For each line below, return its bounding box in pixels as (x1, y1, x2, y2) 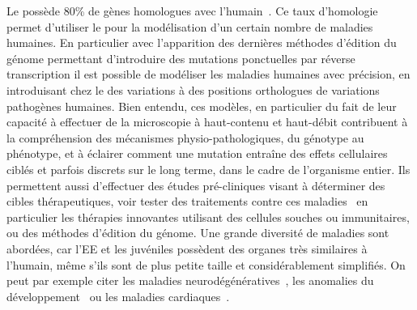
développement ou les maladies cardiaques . (6, 287, 230, 304)
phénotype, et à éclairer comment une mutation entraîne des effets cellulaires (6, 145, 388, 162)
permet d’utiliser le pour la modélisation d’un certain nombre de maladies (6, 18, 373, 35)
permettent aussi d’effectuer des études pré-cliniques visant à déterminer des (6, 176, 385, 193)
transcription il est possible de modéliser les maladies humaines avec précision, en (6, 66, 411, 83)
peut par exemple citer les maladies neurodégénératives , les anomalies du (6, 272, 374, 289)
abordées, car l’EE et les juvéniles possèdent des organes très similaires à (6, 240, 368, 257)
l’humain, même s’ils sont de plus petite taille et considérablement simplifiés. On (6, 256, 406, 273)
